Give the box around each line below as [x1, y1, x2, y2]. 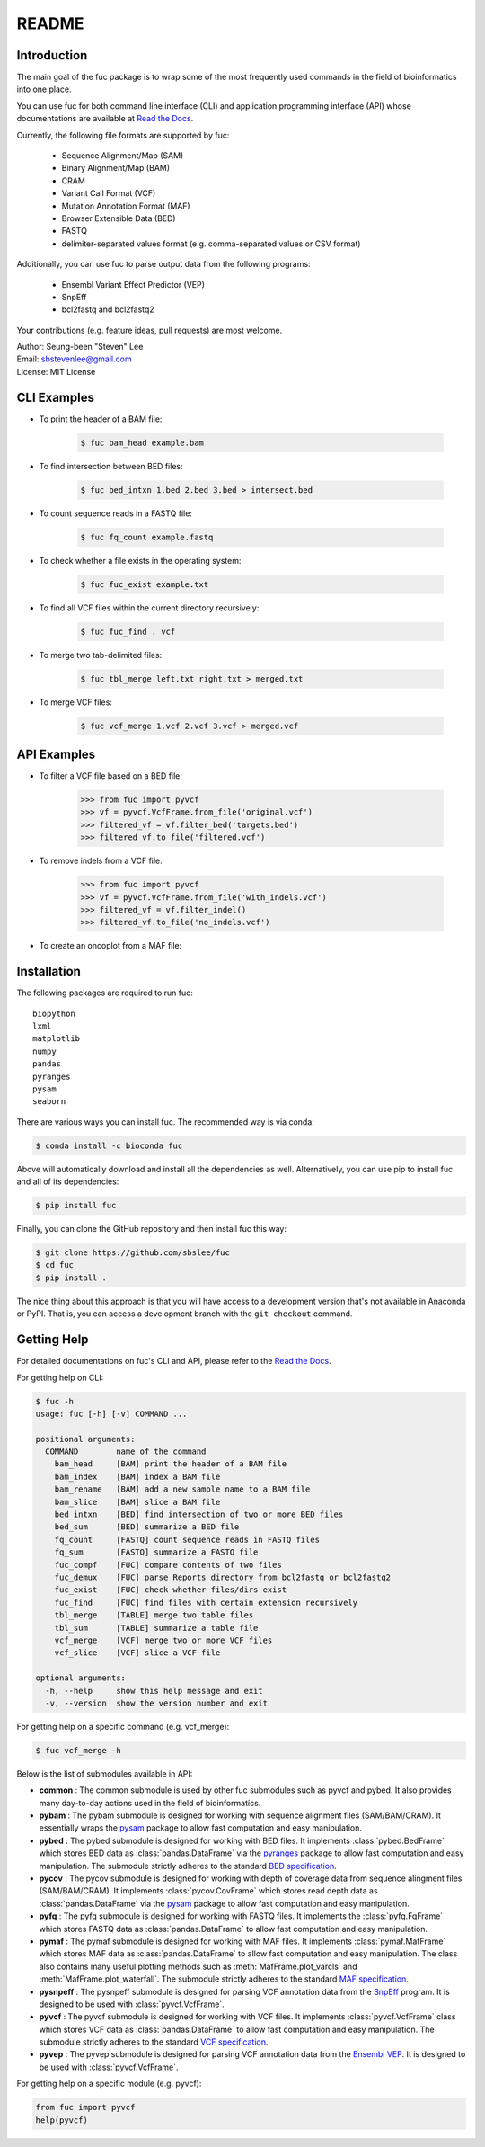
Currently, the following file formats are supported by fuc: [16, 129, 230, 140]
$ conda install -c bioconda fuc [35, 1140, 183, 1151]
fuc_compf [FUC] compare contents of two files [54, 1560, 282, 1570]
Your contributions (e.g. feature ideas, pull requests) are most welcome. [16, 325, 283, 335]
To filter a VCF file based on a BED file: [39, 771, 183, 781]
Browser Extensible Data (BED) [61, 212, 176, 224]
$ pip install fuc [35, 1200, 117, 1211]
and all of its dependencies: [16, 1176, 119, 1187]
